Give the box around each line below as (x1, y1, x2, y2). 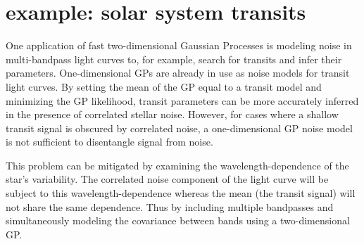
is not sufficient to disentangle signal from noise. (6, 134, 213, 149)
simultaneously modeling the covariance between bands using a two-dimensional (6, 213, 350, 228)
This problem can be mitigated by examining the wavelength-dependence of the (6, 158, 349, 172)
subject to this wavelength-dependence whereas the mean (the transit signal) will (6, 186, 356, 200)
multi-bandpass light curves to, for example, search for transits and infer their (6, 51, 342, 66)
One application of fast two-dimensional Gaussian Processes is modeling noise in (6, 38, 352, 53)
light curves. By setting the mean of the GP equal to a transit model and (6, 79, 322, 94)
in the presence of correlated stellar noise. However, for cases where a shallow (6, 107, 339, 122)
